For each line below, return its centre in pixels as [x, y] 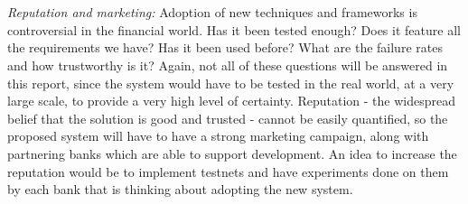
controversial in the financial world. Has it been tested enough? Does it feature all [234, 29]
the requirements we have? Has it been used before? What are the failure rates [225, 47]
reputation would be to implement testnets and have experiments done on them [228, 171]
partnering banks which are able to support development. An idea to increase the [232, 153]
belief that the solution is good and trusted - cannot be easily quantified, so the [228, 118]
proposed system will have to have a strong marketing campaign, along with [218, 136]
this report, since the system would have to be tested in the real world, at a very [231, 83]
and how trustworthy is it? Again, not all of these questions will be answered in [228, 65]
